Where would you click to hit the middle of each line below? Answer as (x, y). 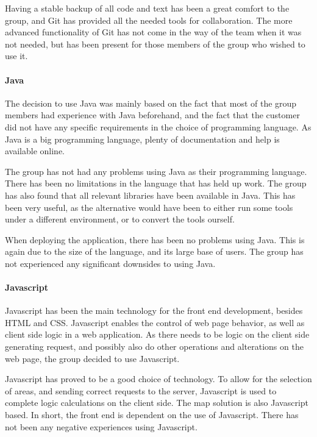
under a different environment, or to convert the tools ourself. (120, 219)
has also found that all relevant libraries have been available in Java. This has (150, 195)
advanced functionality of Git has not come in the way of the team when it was (153, 32)
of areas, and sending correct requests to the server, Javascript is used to (141, 390)
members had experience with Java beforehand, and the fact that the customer (152, 115)
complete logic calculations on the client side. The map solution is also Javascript (157, 403)
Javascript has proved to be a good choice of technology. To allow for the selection (158, 379)
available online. (35, 151)
